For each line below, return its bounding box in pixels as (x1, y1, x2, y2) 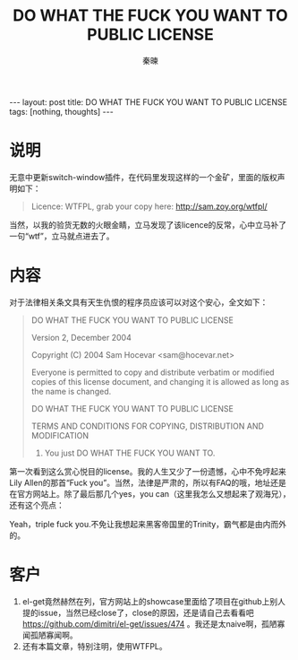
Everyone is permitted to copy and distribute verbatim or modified (30, 367, 275, 378)
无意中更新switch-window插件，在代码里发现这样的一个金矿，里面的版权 (9, 171, 277, 182)
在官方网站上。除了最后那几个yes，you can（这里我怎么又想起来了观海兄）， (9, 488, 291, 499)
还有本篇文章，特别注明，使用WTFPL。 (21, 640, 167, 651)
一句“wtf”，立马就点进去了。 (9, 230, 115, 241)
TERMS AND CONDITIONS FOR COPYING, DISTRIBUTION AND (30, 421, 264, 431)
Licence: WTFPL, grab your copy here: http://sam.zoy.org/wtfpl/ (30, 201, 268, 212)
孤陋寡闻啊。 (30, 630, 78, 640)
